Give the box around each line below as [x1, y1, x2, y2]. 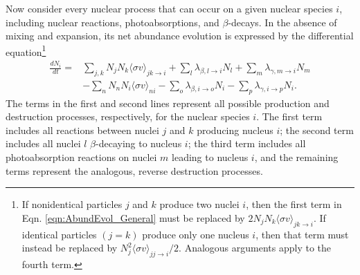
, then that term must [255, 227, 349, 241]
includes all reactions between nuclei [6, 122, 159, 137]
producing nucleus [197, 122, 273, 137]
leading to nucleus [172, 150, 249, 164]
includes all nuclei [6, 136, 81, 151]
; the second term [280, 122, 354, 137]
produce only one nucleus [142, 227, 249, 241]
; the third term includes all [188, 136, 306, 151]
